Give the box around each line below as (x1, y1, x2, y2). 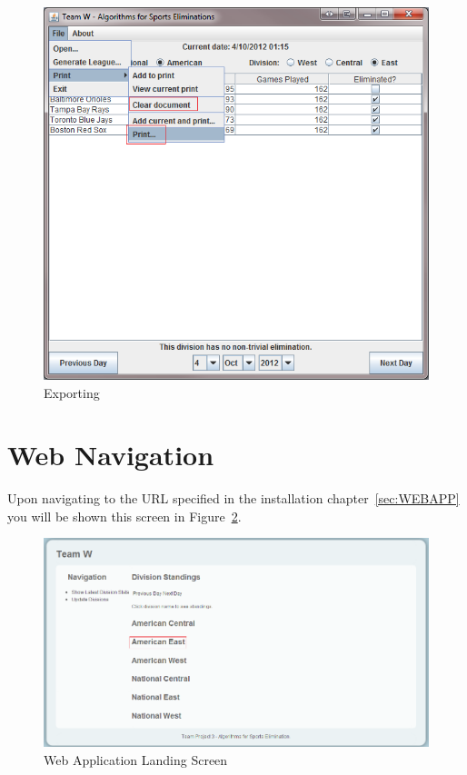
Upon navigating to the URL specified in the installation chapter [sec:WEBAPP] (7, 489, 460, 508)
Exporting (44, 383, 100, 402)
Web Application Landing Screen (44, 750, 228, 770)
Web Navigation (7, 436, 214, 473)
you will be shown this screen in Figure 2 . (7, 506, 242, 525)
